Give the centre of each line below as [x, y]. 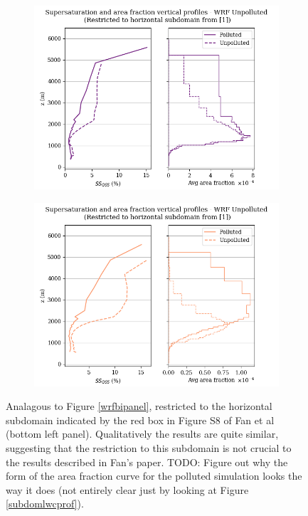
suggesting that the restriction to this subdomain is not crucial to [149, 447]
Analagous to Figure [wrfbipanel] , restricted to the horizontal [139, 406]
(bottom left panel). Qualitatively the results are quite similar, [142, 434]
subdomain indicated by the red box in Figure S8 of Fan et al [140, 420]
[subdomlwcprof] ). [45, 504]
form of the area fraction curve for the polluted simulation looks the [154, 476]
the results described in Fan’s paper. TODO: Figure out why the [147, 462]
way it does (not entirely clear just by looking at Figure [127, 489]
